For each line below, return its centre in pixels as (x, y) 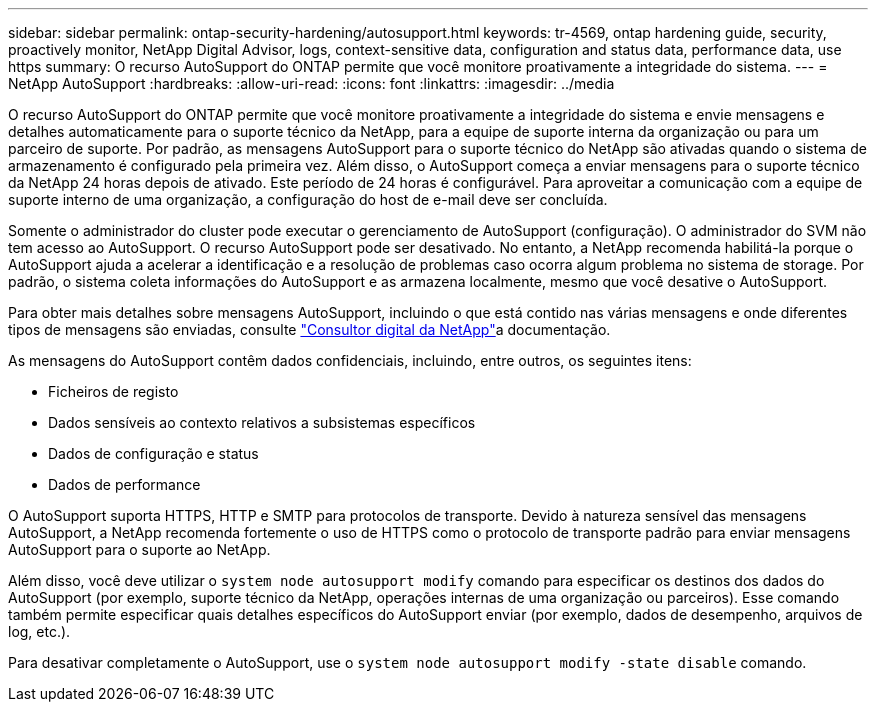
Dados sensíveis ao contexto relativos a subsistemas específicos (262, 422)
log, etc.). (39, 631)
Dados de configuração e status (153, 453)
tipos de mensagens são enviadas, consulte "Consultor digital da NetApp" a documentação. (309, 329)
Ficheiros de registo (113, 391)
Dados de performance (124, 484)
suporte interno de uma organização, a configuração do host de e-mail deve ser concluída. (308, 199)
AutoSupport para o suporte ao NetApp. (139, 549)
